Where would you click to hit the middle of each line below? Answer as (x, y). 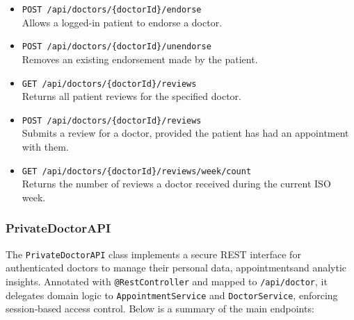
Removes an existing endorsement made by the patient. (140, 59)
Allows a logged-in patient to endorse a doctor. (122, 22)
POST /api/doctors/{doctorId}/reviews (112, 120)
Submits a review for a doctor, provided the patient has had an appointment (185, 133)
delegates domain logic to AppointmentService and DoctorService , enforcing (172, 295)
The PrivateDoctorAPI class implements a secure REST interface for (153, 254)
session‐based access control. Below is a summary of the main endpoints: (160, 309)
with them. (45, 146)
